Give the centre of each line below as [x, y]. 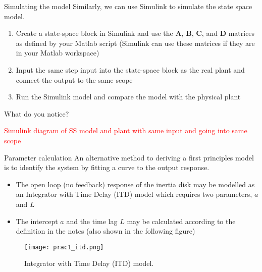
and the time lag [92, 221]
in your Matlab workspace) [58, 53]
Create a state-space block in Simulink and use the [94, 33]
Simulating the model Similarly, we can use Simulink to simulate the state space [128, 6]
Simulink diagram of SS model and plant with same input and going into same [126, 130]
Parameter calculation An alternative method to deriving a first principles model [129, 157]
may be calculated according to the [181, 221]
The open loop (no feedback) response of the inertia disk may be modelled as [135, 184]
